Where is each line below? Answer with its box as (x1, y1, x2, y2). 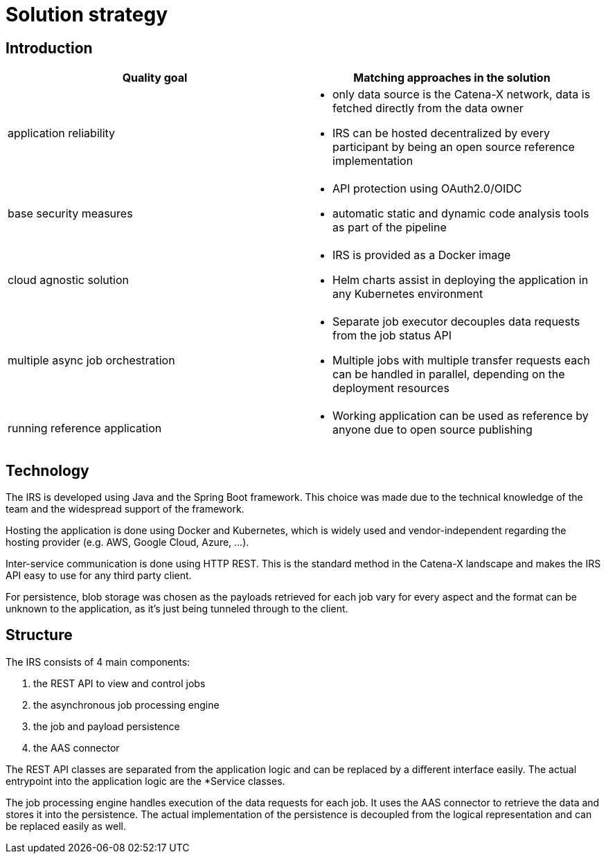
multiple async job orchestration (8, 353, 175, 368)
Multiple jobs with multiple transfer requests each (332, 353, 590, 368)
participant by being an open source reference (332, 140, 575, 154)
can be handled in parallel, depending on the (332, 367, 565, 382)
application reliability (8, 126, 116, 141)
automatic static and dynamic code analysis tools (332, 206, 589, 221)
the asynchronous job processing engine (33, 698, 220, 711)
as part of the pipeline (332, 220, 447, 235)
